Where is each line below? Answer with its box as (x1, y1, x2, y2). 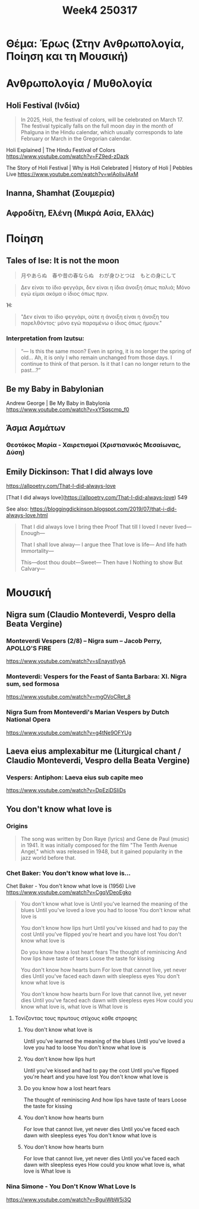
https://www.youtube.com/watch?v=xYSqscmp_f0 (6, 406, 129, 413)
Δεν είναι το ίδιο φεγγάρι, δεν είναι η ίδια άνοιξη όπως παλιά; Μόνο (20, 283, 191, 291)
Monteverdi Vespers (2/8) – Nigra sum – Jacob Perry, (6, 637, 162, 645)
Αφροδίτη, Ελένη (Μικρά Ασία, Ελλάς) (6, 208, 154, 218)
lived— (174, 523, 192, 530)
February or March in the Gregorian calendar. (20, 135, 132, 143)
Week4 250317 (62, 4, 138, 17)
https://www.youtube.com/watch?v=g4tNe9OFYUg (6, 729, 132, 736)
